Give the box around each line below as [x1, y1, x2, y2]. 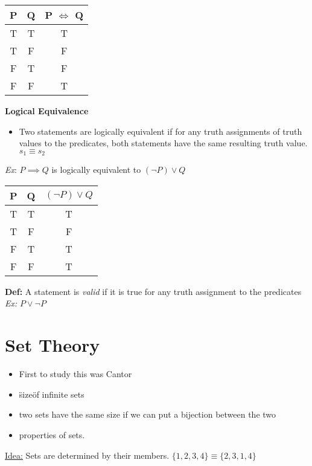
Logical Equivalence [5, 105, 89, 117]
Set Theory [5, 332, 100, 357]
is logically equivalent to [51, 163, 141, 176]
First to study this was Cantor [19, 367, 132, 380]
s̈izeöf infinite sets [19, 387, 84, 400]
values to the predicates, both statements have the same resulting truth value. [19, 137, 308, 149]
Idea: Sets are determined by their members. [5, 448, 170, 461]
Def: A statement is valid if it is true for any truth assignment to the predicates [5, 285, 302, 297]
